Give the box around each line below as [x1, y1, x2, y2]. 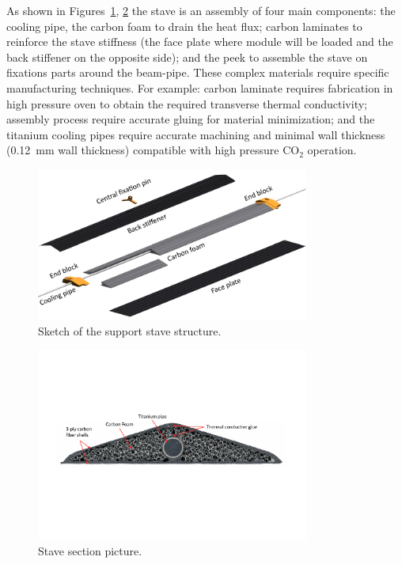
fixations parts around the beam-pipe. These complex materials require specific [6, 64, 389, 81]
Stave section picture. [38, 542, 142, 558]
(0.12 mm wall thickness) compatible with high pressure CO [6, 142, 300, 158]
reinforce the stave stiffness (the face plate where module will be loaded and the [6, 33, 393, 50]
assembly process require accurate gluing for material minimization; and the [6, 111, 375, 127]
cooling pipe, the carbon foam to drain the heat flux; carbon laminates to [6, 17, 362, 34]
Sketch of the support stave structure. [38, 322, 222, 339]
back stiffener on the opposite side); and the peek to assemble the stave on [6, 48, 368, 65]
